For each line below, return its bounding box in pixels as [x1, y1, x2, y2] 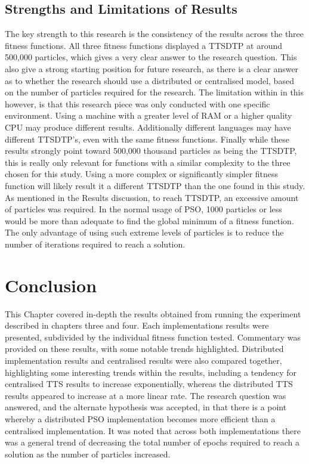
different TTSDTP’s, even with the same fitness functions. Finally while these [5, 132, 290, 145]
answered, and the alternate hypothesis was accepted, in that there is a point [5, 401, 287, 413]
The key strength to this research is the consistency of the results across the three [5, 27, 304, 40]
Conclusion [5, 273, 97, 297]
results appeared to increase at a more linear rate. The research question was [5, 389, 286, 401]
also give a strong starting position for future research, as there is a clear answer [5, 62, 299, 75]
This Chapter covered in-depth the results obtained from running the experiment [5, 307, 301, 320]
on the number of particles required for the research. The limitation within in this [5, 86, 304, 98]
